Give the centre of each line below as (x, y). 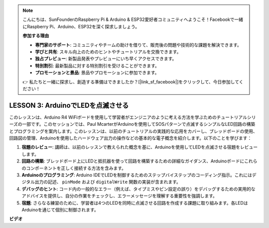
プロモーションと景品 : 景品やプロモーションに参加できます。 (97, 73)
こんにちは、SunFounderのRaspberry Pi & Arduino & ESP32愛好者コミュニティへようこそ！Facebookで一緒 (133, 19)
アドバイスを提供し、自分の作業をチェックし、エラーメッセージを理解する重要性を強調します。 (120, 196)
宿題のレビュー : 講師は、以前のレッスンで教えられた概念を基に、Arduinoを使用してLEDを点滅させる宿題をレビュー (140, 147)
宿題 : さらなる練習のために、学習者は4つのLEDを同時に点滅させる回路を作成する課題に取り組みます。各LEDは (135, 203)
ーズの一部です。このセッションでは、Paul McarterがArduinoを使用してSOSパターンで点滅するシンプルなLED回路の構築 (132, 124)
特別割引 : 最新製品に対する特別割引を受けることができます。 (97, 66)
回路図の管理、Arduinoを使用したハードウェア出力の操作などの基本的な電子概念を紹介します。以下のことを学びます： (131, 138)
